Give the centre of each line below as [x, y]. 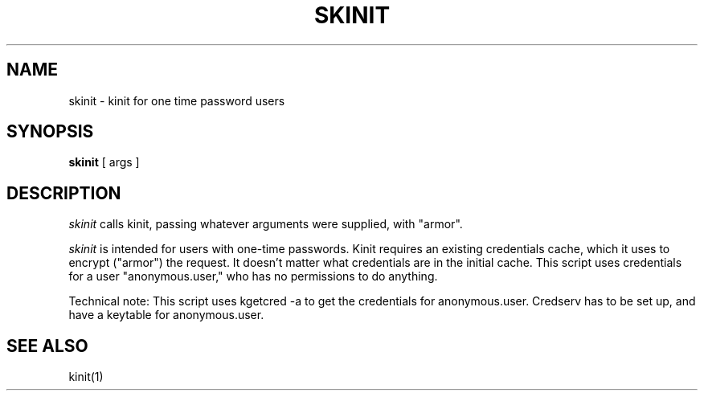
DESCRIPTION [64, 193]
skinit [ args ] [104, 162]
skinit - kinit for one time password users [177, 100]
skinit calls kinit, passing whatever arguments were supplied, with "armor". [266, 224]
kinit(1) [86, 377]
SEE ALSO [47, 346]
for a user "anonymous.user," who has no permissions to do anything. [253, 276]
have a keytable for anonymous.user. [166, 315]
